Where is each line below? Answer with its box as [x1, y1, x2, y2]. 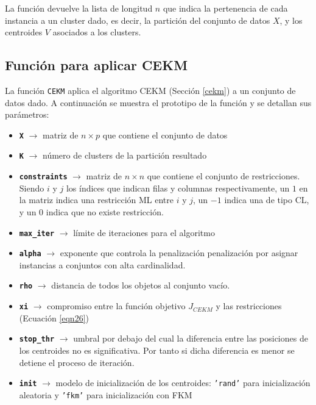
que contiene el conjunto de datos [102, 128, 228, 141]
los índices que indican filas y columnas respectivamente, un [66, 181, 290, 194]
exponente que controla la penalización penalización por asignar [60, 246, 298, 259]
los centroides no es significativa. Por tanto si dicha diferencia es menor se [19, 344, 295, 357]
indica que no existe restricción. [46, 205, 164, 218]
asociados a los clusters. [52, 26, 141, 38]
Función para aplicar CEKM [5, 56, 188, 74]
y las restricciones [216, 299, 282, 312]
